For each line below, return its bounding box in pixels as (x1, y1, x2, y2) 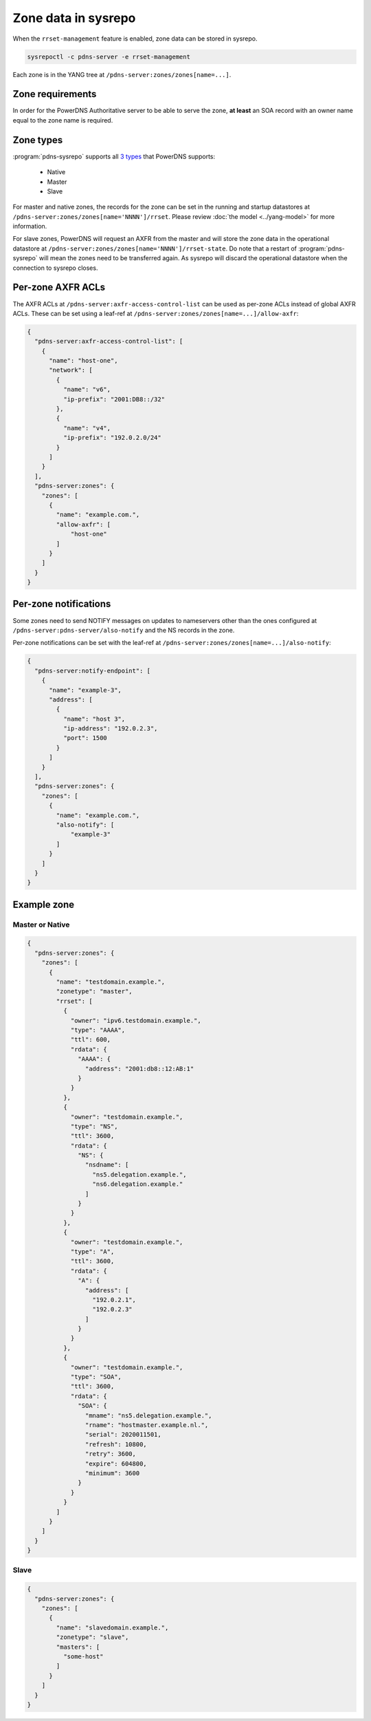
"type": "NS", (70, 1122, 118, 1130)
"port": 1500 (63, 734, 108, 742)
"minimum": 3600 (85, 1469, 140, 1477)
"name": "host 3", (63, 715, 126, 723)
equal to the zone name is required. (12, 116, 113, 124)
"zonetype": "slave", (56, 1634, 129, 1641)
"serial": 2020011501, (85, 1430, 161, 1439)
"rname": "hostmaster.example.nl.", (85, 1422, 209, 1428)
